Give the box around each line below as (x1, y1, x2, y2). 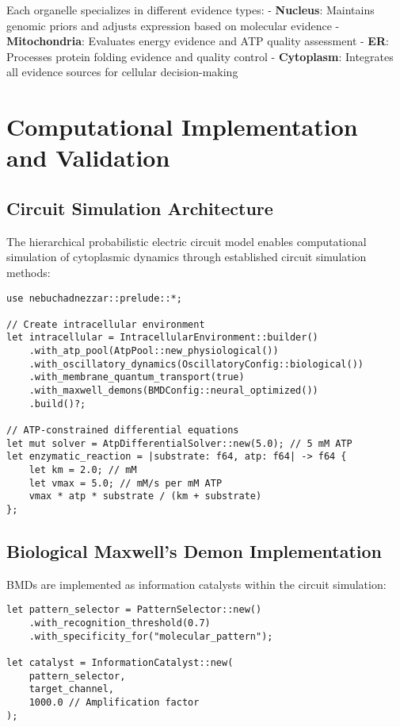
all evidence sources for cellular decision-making (6, 63, 238, 80)
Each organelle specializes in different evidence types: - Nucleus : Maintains (6, 2, 375, 17)
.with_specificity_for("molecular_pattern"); (29, 630, 273, 642)
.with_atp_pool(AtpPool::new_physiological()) (29, 345, 279, 357)
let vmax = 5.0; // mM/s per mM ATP (29, 477, 223, 489)
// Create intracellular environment (6, 318, 205, 330)
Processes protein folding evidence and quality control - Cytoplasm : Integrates (6, 48, 394, 64)
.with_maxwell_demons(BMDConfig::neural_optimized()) (29, 385, 318, 397)
